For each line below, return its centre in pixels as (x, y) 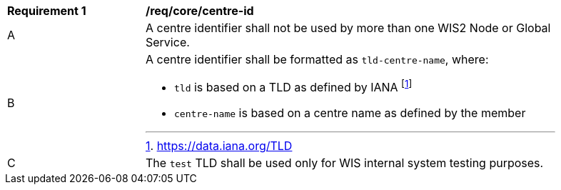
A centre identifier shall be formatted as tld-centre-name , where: (317, 59)
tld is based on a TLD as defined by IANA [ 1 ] (293, 86)
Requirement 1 (47, 11)
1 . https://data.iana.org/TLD (219, 146)
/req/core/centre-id (200, 11)
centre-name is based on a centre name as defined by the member (350, 113)
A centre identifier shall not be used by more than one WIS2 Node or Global (348, 28)
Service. (168, 42)
